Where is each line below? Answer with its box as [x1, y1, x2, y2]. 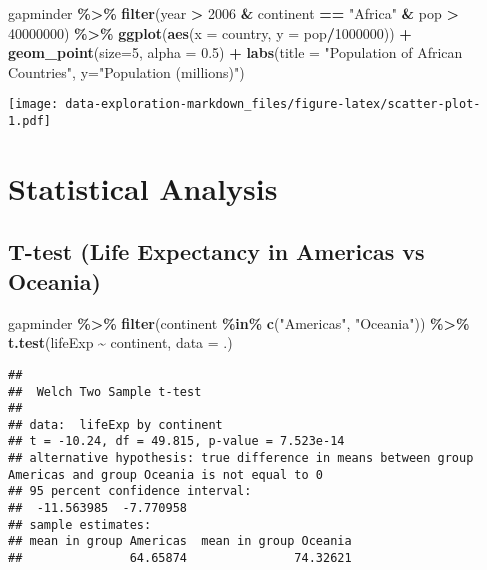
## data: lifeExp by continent [8, 417, 223, 432]
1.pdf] [8, 114, 51, 129]
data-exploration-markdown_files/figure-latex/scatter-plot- [65, 97, 481, 112]
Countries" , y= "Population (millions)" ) [8, 61, 245, 82]
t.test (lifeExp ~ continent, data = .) [8, 332, 233, 353]
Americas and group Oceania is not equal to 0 [8, 467, 323, 482]
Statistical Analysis [8, 167, 278, 208]
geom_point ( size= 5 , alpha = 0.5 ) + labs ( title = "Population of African [8, 42, 463, 63]
